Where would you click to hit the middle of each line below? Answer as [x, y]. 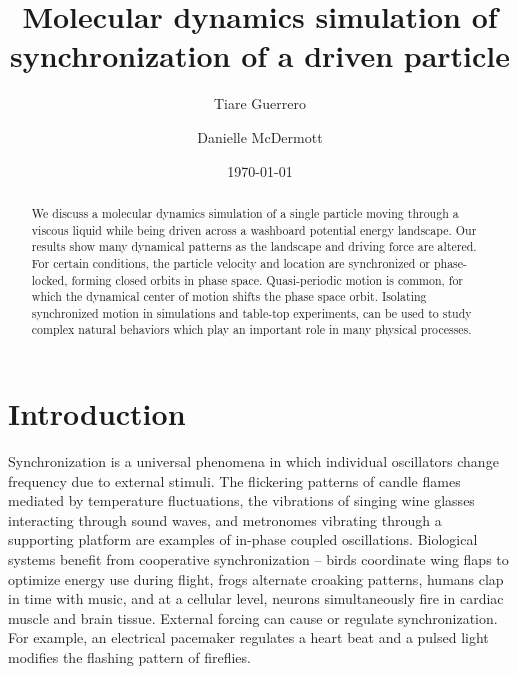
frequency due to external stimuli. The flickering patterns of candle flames [234, 480]
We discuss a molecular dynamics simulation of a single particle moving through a [245, 212]
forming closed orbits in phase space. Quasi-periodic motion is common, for [267, 279]
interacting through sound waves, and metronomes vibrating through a [225, 519]
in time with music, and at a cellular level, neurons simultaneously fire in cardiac [256, 598]
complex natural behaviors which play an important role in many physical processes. [251, 329]
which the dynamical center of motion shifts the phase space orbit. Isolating [229, 296]
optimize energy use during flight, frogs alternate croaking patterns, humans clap [256, 578]
